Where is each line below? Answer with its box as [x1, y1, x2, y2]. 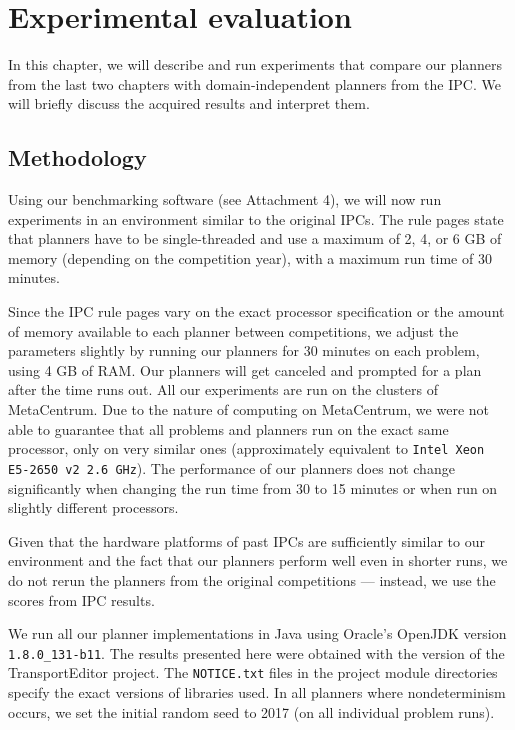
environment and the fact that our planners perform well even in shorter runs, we [8, 550, 508, 571]
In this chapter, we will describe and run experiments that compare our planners [8, 54, 503, 75]
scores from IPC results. [8, 589, 155, 610]
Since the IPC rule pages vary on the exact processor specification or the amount [8, 301, 505, 322]
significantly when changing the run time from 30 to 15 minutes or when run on [8, 477, 498, 498]
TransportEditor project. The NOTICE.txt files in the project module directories [8, 662, 498, 683]
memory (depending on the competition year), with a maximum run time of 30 [8, 247, 492, 268]
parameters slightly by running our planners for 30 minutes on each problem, [8, 340, 480, 361]
